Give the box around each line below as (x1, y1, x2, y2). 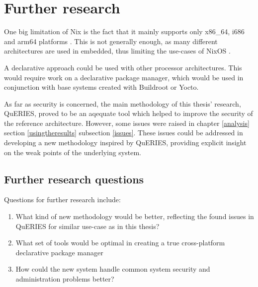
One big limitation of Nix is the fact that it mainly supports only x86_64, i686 (4, 26, 245, 37)
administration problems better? (15, 274, 114, 284)
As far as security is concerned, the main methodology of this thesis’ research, (4, 98, 241, 109)
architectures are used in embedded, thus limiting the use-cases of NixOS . (4, 46, 231, 56)
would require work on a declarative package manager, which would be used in (4, 72, 244, 82)
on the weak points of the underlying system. (4, 147, 141, 157)
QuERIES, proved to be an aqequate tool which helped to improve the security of (4, 108, 253, 118)
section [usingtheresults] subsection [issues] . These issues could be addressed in (4, 127, 243, 138)
